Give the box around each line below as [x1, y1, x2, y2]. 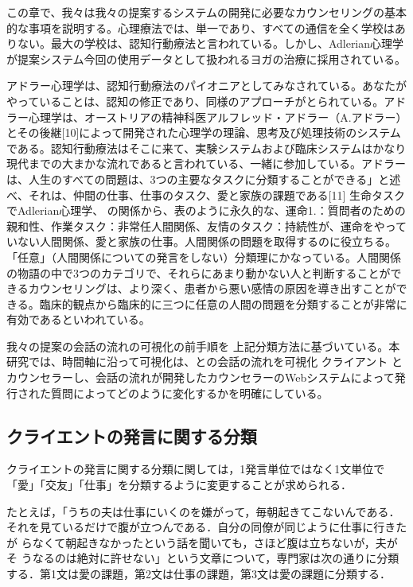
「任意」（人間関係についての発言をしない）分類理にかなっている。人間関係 [6, 248, 401, 265]
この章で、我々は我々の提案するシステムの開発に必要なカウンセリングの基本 [6, 4, 407, 20]
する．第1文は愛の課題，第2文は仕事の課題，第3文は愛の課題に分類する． [6, 566, 391, 582]
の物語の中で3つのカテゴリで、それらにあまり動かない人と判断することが [6, 264, 391, 281]
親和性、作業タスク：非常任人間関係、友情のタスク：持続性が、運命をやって [6, 217, 407, 234]
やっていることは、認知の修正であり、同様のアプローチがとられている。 [6, 92, 384, 109]
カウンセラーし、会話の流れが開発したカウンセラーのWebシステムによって [6, 369, 395, 386]
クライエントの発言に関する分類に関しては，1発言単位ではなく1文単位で [6, 461, 385, 477]
